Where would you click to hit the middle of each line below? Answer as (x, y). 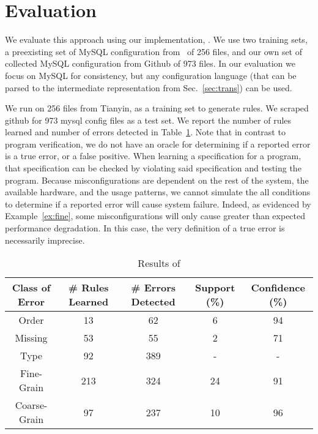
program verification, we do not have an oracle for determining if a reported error (158, 144)
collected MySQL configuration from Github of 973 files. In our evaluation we (150, 63)
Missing (31, 338)
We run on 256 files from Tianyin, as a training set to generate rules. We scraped (157, 108)
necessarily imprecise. (45, 240)
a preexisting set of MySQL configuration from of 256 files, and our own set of (154, 51)
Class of (31, 288)
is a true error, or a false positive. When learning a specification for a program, (153, 156)
